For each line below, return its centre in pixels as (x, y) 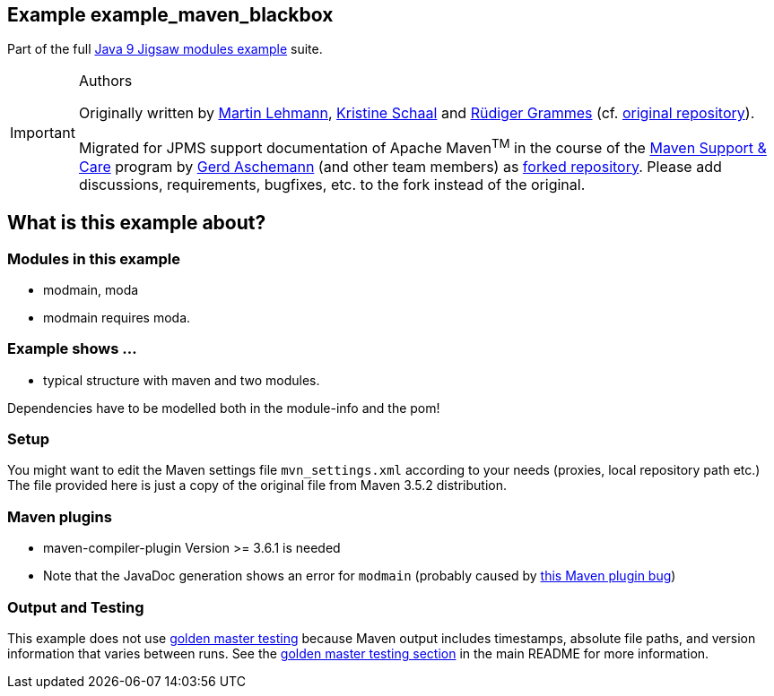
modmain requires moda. (117, 317)
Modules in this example (94, 258)
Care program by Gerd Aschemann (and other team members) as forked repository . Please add (400, 166)
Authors (105, 81)
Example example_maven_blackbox (170, 15)
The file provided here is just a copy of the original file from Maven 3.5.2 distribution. (257, 485)
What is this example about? (137, 223)
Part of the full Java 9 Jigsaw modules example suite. (165, 49)
